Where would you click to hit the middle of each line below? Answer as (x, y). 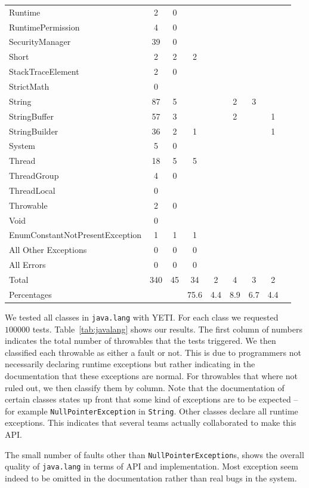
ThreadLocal (32, 190)
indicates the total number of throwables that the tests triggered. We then (140, 341)
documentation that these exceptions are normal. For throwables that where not (152, 375)
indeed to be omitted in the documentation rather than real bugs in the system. (151, 478)
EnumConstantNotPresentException (75, 235)
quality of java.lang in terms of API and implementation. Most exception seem (152, 466)
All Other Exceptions (48, 250)
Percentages (30, 294)
